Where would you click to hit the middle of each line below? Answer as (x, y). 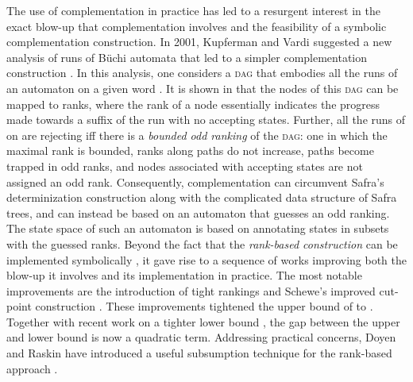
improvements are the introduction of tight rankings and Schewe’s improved (191, 290)
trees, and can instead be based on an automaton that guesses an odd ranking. (198, 212)
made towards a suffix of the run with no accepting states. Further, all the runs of (206, 120)
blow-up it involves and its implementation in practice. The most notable (184, 275)
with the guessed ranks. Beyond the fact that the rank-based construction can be (202, 243)
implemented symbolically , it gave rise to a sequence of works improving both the (206, 259)
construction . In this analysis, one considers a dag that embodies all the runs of (202, 73)
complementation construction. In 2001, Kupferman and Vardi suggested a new (199, 42)
